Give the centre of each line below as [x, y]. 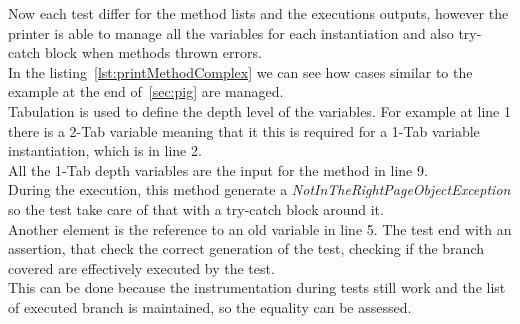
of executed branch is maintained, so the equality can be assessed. [210, 306]
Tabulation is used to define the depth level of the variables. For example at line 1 [259, 110]
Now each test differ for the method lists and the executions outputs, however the [258, 13]
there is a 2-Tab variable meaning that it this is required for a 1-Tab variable [244, 130]
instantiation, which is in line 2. [105, 150]
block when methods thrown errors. [153, 52]
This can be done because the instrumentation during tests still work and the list [257, 287]
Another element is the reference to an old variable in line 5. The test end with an [260, 228]
